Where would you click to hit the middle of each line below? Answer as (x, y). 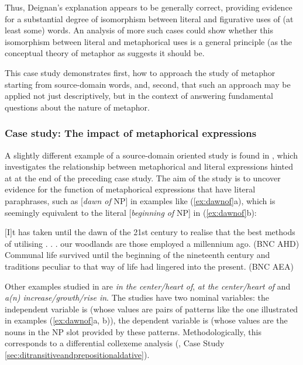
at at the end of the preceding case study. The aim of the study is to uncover (143, 178)
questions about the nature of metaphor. (77, 107)
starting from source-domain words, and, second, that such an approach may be (148, 84)
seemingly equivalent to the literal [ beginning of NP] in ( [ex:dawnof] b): (131, 212)
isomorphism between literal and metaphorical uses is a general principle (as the (149, 41)
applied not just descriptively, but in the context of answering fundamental (139, 96)
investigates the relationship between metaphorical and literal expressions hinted (149, 166)
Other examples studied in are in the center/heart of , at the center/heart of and (148, 286)
